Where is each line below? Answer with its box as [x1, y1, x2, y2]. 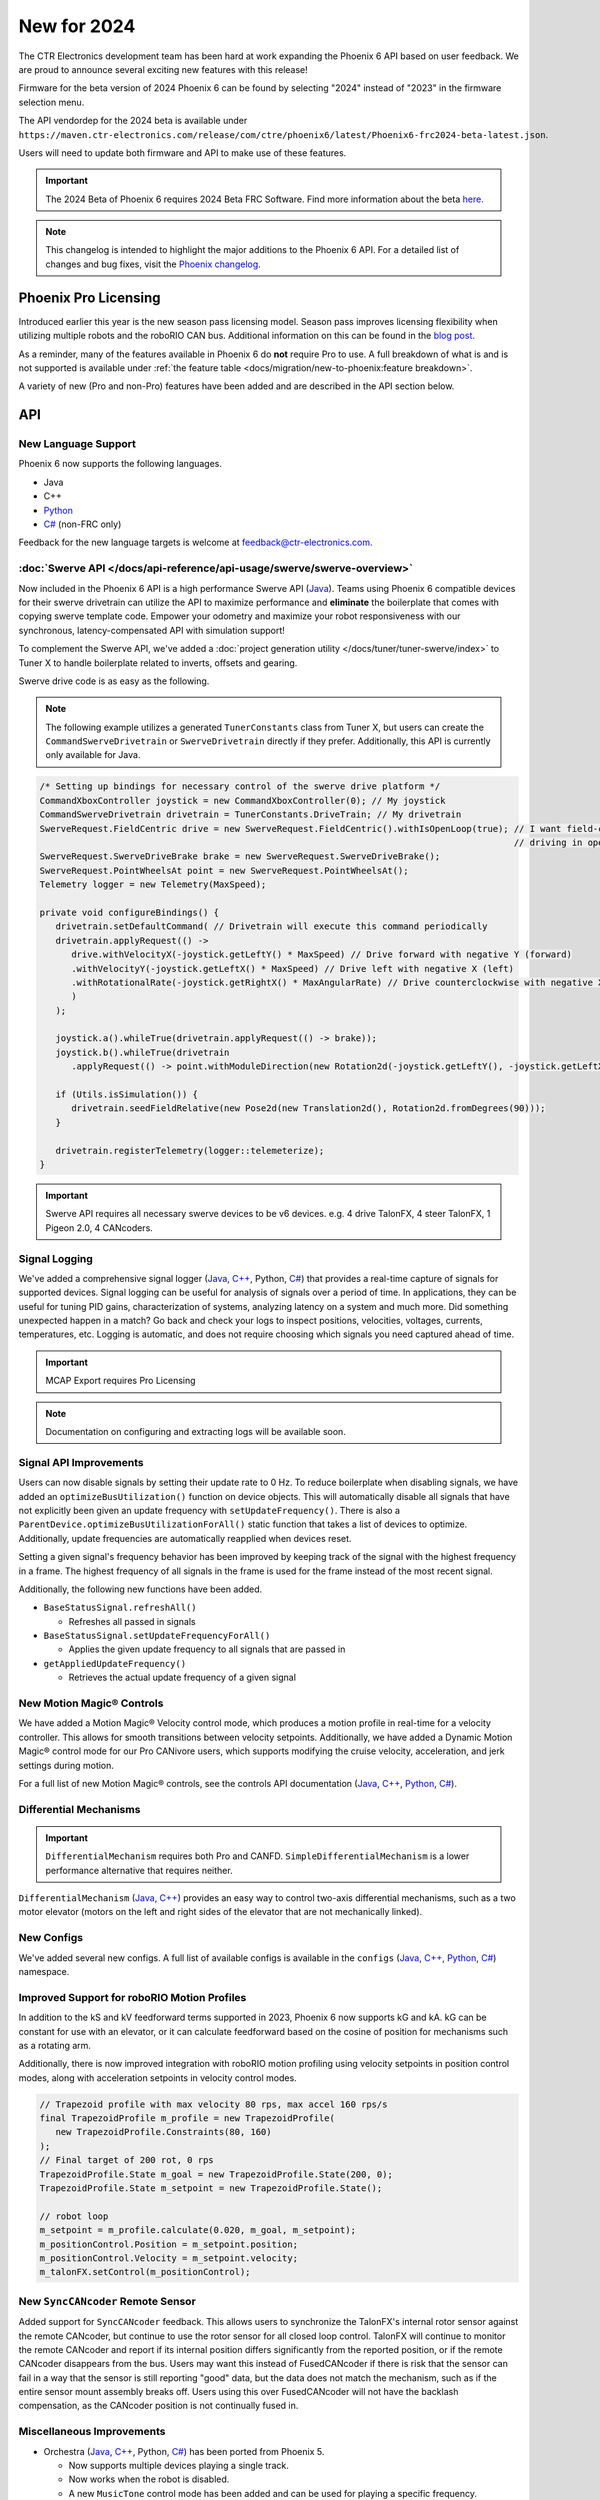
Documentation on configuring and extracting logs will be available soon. [45, 1426, 347, 1438]
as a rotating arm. [18, 2039, 92, 2051]
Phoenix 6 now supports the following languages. [18, 458, 223, 470]
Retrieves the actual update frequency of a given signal [68, 1671, 297, 1684]
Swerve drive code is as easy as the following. [18, 675, 210, 687]
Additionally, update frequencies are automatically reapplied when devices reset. [18, 1532, 352, 1544]
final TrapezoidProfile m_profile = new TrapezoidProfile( [39, 2113, 335, 2124]
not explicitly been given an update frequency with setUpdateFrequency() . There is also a [18, 1504, 400, 1516]
